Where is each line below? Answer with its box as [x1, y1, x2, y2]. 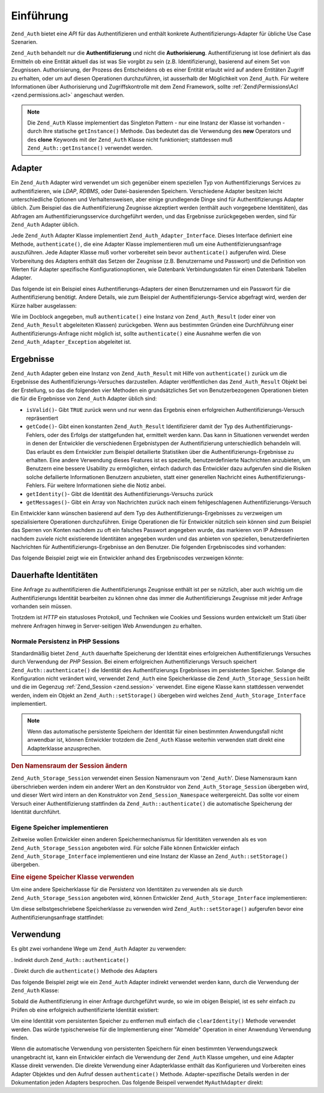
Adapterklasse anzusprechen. [27, 744, 101, 752]
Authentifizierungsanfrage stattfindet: [11, 914, 104, 921]
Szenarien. [11, 38, 38, 45]
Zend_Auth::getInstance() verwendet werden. [27, 144, 153, 152]
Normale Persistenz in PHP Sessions [11, 637, 120, 646]
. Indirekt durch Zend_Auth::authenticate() [11, 956, 130, 963]
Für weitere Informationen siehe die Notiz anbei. [47, 482, 166, 489]
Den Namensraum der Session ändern [11, 762, 127, 770]
